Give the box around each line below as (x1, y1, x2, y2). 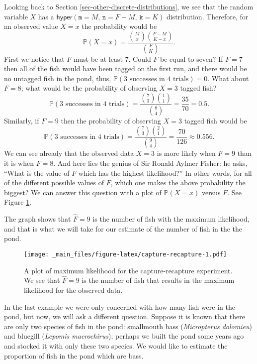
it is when (4, 157, 34, 168)
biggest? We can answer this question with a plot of (4, 187, 162, 197)
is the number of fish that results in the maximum (82, 275, 235, 285)
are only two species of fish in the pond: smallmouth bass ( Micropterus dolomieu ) (4, 321, 252, 331)
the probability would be (82, 21, 157, 31)
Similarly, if (4, 115, 39, 125)
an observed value (4, 21, 58, 31)
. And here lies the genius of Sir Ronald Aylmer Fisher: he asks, (53, 157, 248, 168)
